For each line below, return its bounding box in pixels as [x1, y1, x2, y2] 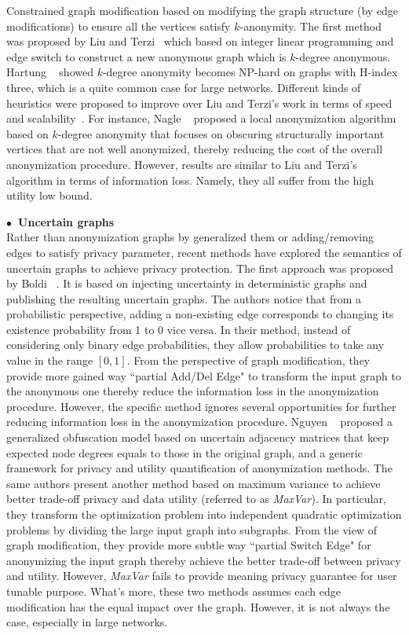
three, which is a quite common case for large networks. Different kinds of [6, 79, 361, 95]
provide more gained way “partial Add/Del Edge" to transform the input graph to [6, 367, 401, 384]
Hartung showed [6, 64, 93, 80]
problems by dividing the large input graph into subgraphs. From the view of [6, 521, 378, 538]
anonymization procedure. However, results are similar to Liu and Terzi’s [6, 156, 357, 172]
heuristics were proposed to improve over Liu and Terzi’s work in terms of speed [6, 94, 393, 111]
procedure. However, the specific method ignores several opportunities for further [6, 398, 396, 414]
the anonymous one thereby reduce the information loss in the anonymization [6, 383, 379, 399]
